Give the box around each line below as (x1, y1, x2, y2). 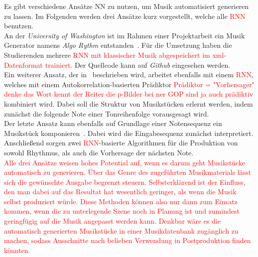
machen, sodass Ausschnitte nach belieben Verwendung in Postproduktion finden (4, 235, 251, 246)
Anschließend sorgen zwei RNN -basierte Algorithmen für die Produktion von (4, 137, 238, 148)
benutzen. (4, 20, 34, 31)
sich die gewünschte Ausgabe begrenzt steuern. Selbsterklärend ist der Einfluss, (4, 176, 246, 187)
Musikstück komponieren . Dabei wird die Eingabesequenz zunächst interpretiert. (4, 128, 254, 138)
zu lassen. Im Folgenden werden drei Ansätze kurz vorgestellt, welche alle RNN (4, 10, 246, 21)
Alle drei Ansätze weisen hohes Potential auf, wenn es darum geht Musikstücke (4, 157, 246, 167)
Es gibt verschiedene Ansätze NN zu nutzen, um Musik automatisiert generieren (4, 1, 249, 11)
